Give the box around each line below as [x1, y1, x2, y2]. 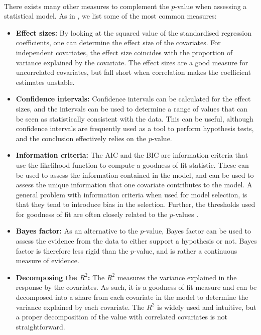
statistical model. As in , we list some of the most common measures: [4, 11, 217, 21]
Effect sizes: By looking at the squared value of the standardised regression [16, 27, 252, 38]
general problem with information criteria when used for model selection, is [16, 189, 247, 199]
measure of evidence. [16, 255, 79, 266]
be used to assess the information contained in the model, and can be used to [16, 169, 254, 180]
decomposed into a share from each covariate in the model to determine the [16, 292, 248, 302]
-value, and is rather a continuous [134, 245, 237, 256]
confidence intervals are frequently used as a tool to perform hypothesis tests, [16, 123, 254, 134]
